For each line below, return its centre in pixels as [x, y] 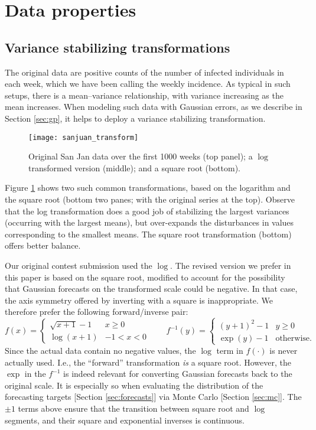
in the [35, 374]
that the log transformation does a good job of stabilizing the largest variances [147, 211]
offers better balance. [43, 245]
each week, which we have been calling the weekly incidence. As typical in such [148, 84]
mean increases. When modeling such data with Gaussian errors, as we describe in [154, 107]
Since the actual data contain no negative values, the [100, 350]
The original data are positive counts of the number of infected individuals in [144, 72]
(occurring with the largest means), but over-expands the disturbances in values [149, 222]
